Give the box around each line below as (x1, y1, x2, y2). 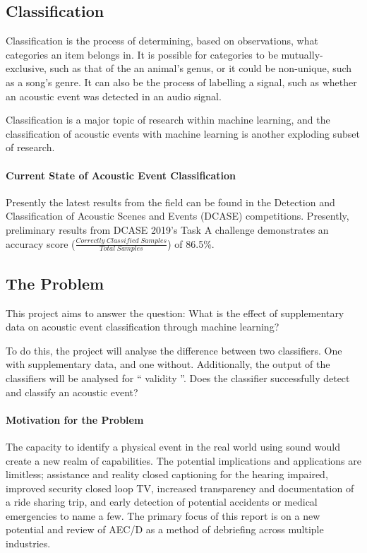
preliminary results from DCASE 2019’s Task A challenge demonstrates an (6, 222, 329, 237)
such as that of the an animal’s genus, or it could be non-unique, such (49, 61, 352, 76)
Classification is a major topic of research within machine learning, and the (6, 112, 330, 127)
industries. (6, 536, 51, 551)
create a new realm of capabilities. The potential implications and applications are (6, 453, 361, 468)
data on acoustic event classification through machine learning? (6, 319, 279, 334)
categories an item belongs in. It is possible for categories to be (6, 47, 278, 61)
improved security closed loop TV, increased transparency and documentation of (6, 480, 354, 495)
